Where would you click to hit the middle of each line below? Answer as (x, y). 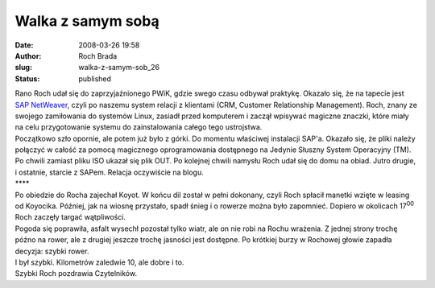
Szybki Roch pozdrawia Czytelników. (76, 274)
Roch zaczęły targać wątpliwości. (70, 217)
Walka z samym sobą (87, 21)
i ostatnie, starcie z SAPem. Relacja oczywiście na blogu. (110, 172)
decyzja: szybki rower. (52, 251)
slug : (23, 68)
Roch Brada (98, 56)
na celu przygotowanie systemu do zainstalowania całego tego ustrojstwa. (139, 127)
